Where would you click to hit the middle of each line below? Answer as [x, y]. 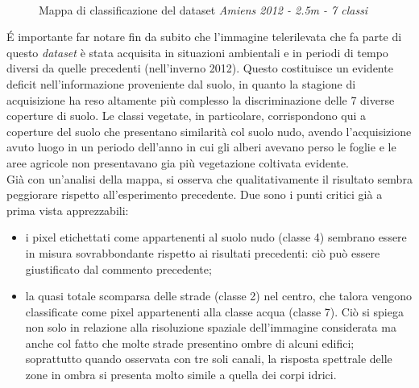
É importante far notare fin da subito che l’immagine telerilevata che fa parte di [204, 37]
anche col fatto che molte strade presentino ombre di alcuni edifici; [190, 343]
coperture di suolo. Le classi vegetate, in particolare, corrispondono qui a [187, 116]
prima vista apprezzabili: [68, 210]
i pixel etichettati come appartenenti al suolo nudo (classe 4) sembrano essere [216, 237]
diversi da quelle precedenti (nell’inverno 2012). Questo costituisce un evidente [200, 68]
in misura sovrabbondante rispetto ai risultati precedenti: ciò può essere [203, 252]
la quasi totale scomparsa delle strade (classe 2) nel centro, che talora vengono [219, 296]
